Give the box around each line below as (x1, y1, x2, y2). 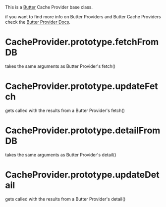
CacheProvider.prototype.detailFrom (5, 125, 161, 136)
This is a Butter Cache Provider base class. (5, 4, 93, 10)
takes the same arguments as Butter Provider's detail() (5, 152, 116, 157)
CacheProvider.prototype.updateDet (5, 169, 160, 180)
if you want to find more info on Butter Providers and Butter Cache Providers (5, 14, 161, 19)
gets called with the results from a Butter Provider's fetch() (5, 107, 125, 113)
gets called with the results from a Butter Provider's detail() (5, 196, 126, 202)
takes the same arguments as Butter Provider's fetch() (5, 63, 115, 69)
